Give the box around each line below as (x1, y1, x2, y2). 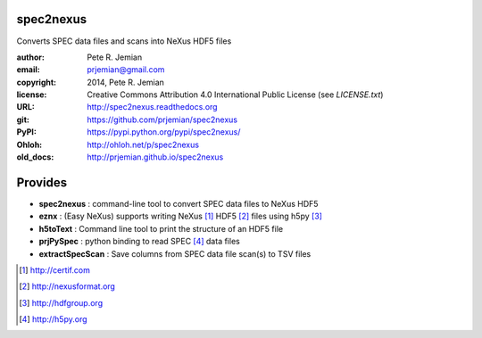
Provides (16, 175, 67, 190)
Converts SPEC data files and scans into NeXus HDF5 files (16, 36, 232, 46)
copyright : (16, 77, 57, 87)
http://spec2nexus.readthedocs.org (87, 102, 218, 112)
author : (16, 52, 45, 62)
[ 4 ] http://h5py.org (19, 314, 88, 325)
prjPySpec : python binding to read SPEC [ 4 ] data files (38, 236, 240, 247)
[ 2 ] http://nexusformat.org (19, 281, 116, 292)
